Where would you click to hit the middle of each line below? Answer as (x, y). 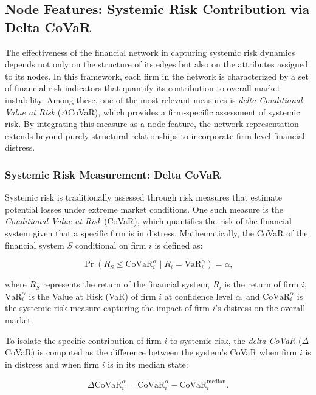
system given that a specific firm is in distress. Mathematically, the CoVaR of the (156, 232)
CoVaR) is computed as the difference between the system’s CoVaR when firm (151, 352)
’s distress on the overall (260, 308)
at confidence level (198, 296)
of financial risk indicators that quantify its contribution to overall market (143, 88)
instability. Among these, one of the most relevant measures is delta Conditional (154, 99)
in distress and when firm (52, 364)
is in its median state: (148, 364)
